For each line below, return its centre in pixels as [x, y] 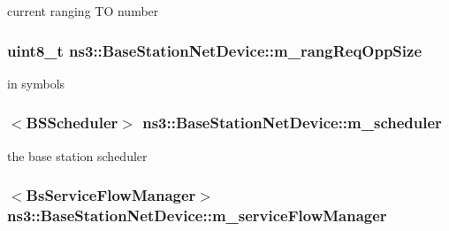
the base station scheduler [77, 155]
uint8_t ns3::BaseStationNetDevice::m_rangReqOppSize [215, 50]
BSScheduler [72, 123]
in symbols [36, 83]
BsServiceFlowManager [111, 195]
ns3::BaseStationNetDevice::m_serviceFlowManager [197, 216]
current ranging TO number [83, 11]
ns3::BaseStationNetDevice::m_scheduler [292, 123]
